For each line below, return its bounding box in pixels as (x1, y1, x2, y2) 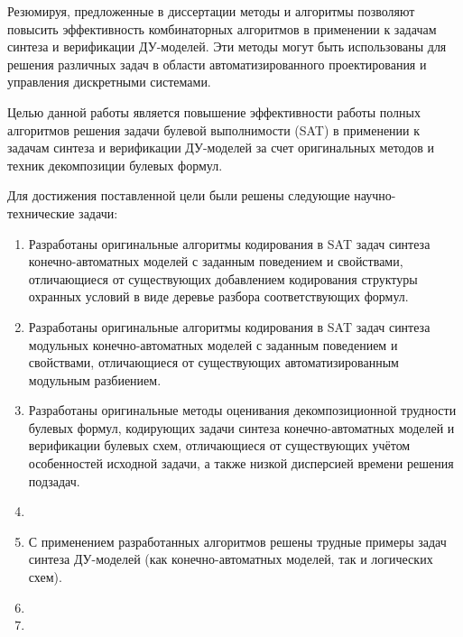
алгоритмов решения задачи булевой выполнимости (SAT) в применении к (7, 120, 421, 139)
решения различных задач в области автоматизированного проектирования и (7, 54, 427, 73)
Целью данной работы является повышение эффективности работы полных (7, 102, 421, 121)
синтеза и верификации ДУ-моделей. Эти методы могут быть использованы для (7, 37, 447, 56)
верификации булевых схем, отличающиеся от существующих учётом (28, 436, 411, 455)
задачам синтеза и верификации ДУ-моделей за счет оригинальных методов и (7, 138, 435, 157)
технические (7, 203, 75, 222)
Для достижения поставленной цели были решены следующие (7, 186, 350, 205)
